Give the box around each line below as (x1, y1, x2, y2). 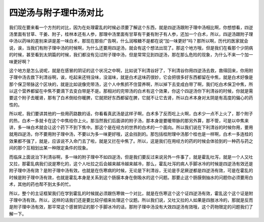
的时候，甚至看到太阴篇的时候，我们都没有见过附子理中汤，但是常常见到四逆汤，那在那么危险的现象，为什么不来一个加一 (9, 52, 253, 58)
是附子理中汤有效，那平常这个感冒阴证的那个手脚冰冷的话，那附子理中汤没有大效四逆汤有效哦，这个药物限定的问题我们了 (9, 204, 253, 210)
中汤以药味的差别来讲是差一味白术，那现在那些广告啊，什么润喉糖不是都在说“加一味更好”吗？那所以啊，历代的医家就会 (9, 38, 249, 44)
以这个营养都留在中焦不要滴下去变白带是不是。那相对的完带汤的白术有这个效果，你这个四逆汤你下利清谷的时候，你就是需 (9, 88, 253, 94)
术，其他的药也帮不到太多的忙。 (9, 181, 73, 187)
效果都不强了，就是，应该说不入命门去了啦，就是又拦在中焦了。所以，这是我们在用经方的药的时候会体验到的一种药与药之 (9, 138, 253, 144)
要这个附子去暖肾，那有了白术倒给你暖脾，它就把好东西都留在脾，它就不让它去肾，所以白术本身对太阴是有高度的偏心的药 (9, 95, 253, 101)
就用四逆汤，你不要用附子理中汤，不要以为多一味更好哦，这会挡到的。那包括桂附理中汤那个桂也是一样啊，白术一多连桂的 (9, 131, 253, 137)
